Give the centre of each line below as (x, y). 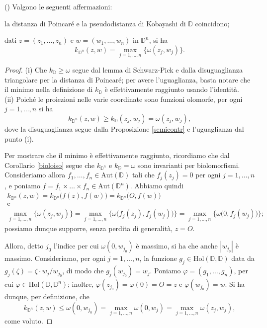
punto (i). (19, 138)
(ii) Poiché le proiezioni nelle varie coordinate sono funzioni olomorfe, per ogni (124, 99)
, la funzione (158, 258)
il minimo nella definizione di (49, 89)
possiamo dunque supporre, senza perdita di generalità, (89, 228)
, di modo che (83, 271)
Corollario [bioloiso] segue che (50, 165)
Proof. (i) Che (26, 70)
